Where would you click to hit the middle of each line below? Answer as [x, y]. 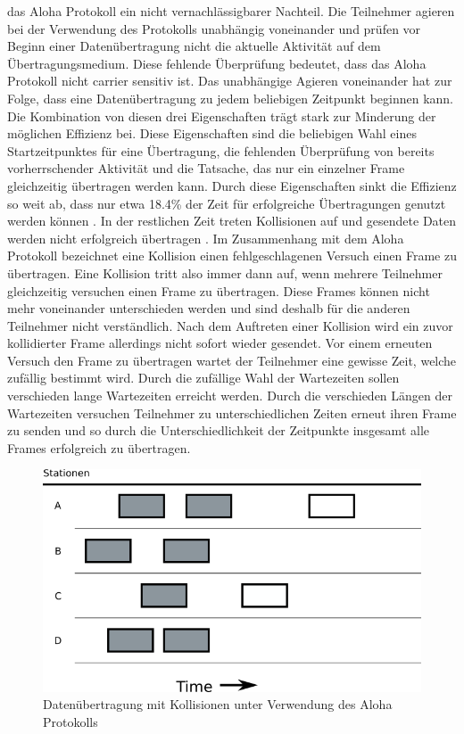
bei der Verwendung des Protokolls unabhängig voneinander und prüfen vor [214, 28]
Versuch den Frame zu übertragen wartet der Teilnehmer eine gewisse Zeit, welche [232, 360]
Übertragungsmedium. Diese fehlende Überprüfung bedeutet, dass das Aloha [217, 63]
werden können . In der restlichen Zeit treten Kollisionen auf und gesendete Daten [232, 221]
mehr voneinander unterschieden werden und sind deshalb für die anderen [209, 308]
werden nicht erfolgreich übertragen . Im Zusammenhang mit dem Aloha [206, 238]
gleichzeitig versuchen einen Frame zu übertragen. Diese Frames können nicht [219, 290]
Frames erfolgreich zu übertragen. [99, 447]
